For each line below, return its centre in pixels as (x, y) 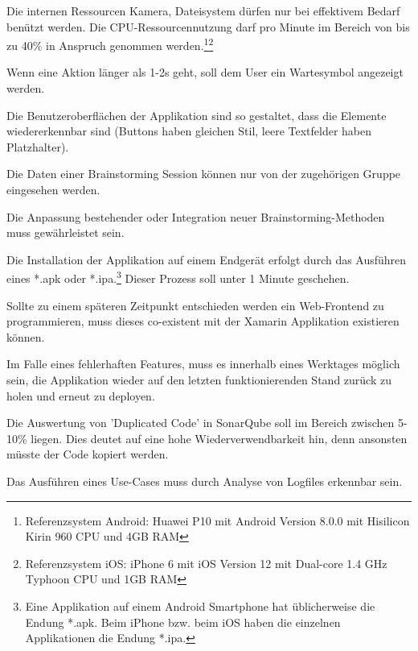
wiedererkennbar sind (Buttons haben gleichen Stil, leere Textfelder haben (189, 131)
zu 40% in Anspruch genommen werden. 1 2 (110, 44)
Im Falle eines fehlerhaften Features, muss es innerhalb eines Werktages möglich (203, 364)
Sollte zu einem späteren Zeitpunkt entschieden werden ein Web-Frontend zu (195, 305)
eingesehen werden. (53, 189)
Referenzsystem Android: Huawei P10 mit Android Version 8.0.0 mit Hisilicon (217, 520)
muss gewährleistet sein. (66, 232)
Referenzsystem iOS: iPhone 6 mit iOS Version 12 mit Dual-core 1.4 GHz (206, 563)
